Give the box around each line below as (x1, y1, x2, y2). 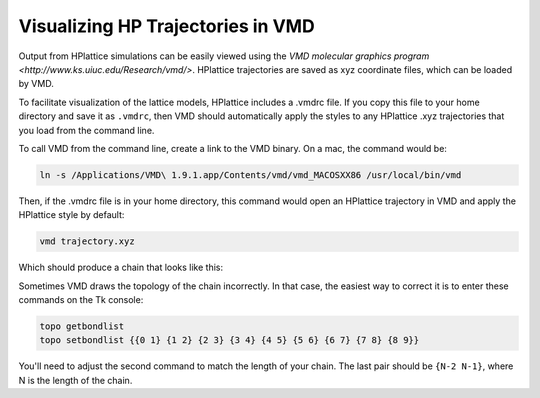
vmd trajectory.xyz (39, 236, 135, 247)
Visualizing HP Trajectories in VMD (18, 15, 315, 37)
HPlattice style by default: (18, 209, 125, 221)
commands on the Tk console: (18, 294, 144, 305)
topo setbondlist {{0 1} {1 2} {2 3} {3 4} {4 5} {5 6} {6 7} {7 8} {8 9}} (39, 335, 420, 346)
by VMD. (18, 78, 54, 90)
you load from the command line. (18, 124, 155, 136)
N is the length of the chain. (18, 374, 133, 386)
